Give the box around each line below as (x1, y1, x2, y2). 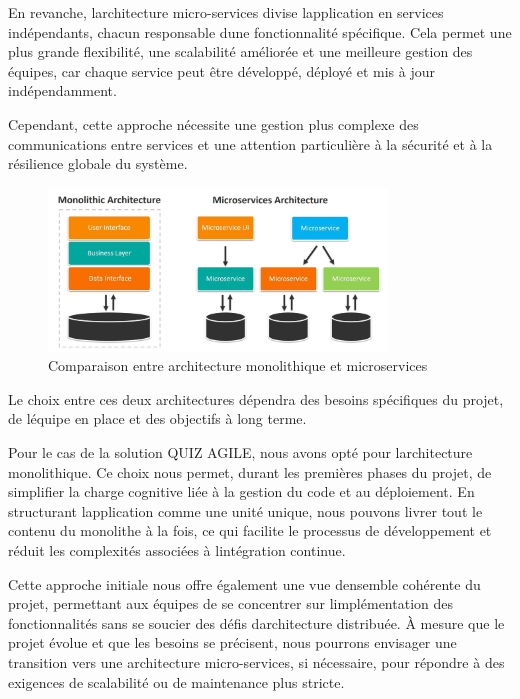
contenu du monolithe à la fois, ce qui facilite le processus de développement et (8, 520, 492, 541)
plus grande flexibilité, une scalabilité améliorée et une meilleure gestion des (8, 41, 473, 62)
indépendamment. (8, 80, 117, 101)
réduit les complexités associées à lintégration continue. (8, 540, 346, 561)
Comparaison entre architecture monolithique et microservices (48, 355, 428, 376)
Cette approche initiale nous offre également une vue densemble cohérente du (8, 573, 481, 594)
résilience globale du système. (8, 153, 188, 174)
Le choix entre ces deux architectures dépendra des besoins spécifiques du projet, (8, 388, 504, 409)
